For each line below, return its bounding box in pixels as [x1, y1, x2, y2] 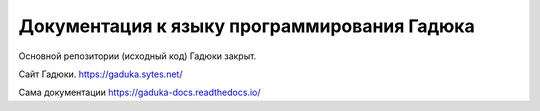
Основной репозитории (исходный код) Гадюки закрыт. [18, 50, 257, 62]
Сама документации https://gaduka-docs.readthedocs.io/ [18, 86, 261, 99]
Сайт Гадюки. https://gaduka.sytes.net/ [18, 68, 183, 80]
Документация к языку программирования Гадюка [18, 15, 475, 37]
